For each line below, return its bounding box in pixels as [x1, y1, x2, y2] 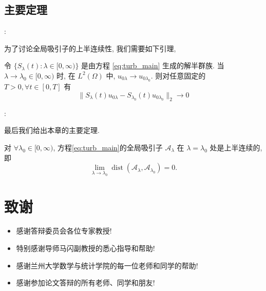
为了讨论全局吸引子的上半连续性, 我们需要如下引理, [4, 43, 176, 53]
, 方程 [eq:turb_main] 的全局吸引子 [53, 142, 163, 152]
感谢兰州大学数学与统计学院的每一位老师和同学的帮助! [16, 260, 198, 270]
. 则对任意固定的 [150, 70, 206, 81]
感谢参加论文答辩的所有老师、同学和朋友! [16, 277, 155, 288]
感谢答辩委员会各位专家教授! [16, 225, 112, 236]
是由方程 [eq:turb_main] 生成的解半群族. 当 [81, 60, 224, 71]
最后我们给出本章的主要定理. [4, 125, 100, 135]
